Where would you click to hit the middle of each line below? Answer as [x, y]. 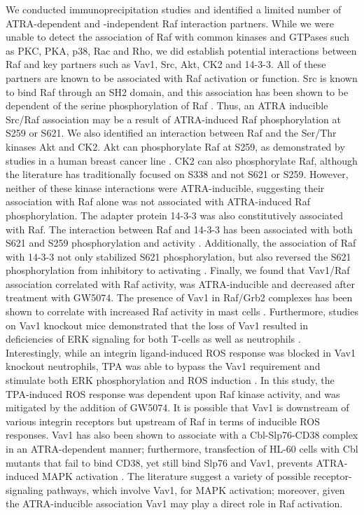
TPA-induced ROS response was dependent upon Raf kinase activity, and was [173, 393]
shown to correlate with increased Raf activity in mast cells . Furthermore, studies [182, 311]
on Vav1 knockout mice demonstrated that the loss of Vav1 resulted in [157, 325]
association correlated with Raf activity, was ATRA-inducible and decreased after [181, 283]
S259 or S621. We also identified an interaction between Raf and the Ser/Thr [171, 133]
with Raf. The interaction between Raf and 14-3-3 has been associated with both [179, 229]
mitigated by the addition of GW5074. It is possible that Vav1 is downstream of [177, 407]
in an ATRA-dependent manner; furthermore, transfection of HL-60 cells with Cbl [182, 448]
